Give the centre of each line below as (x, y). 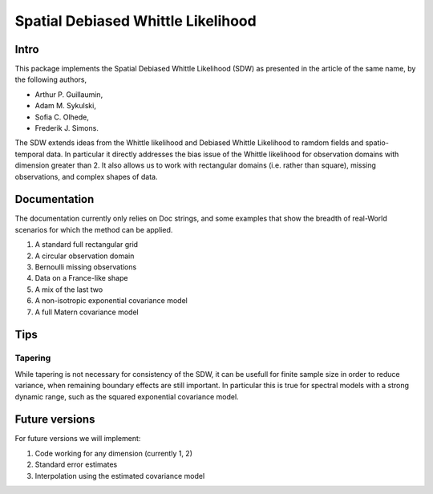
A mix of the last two (69, 290)
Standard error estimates (76, 464)
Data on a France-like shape (81, 278)
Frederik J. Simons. (67, 128)
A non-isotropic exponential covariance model (111, 301)
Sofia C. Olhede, (62, 117)
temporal (30, 154)
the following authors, (51, 79)
